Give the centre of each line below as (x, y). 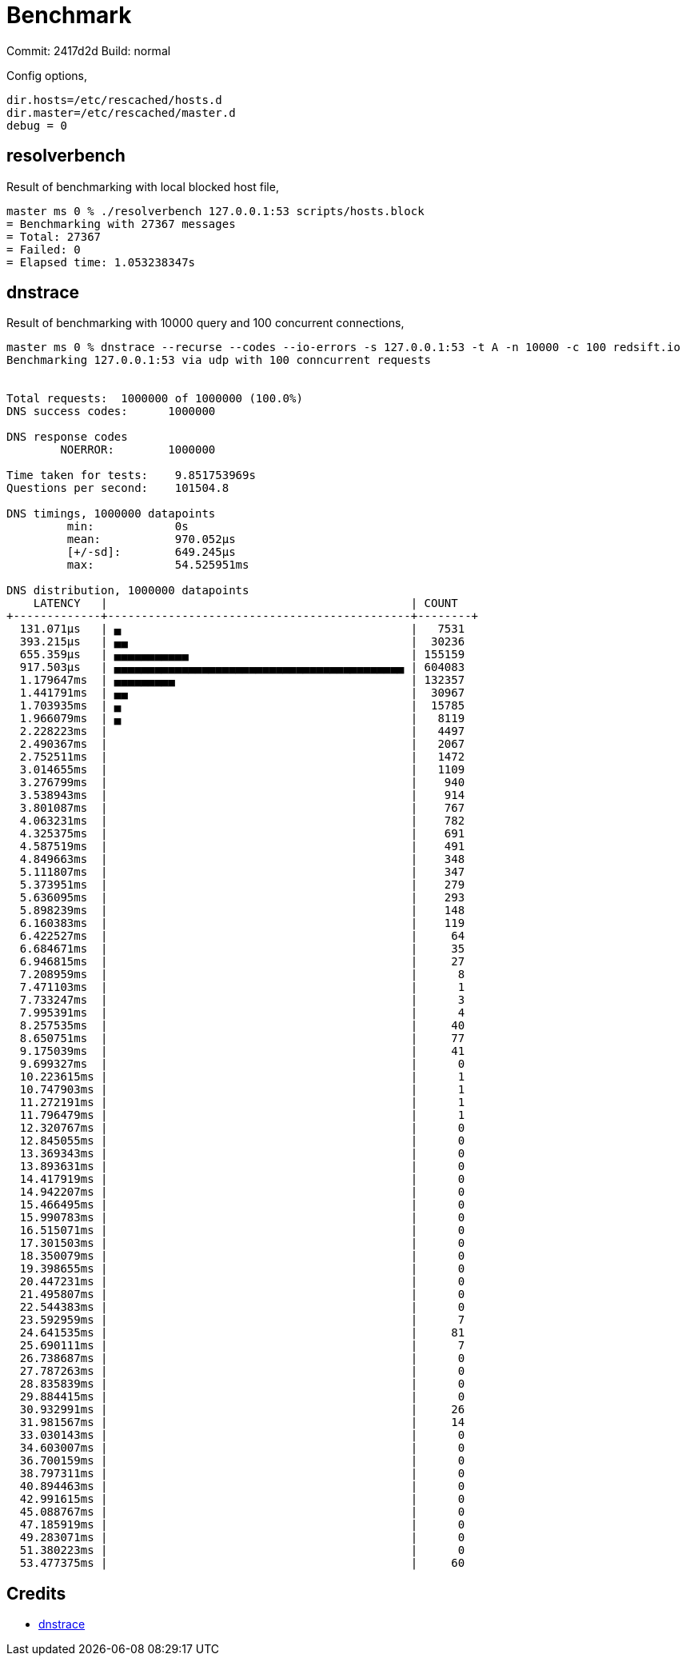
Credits (36, 1593)
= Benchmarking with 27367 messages (121, 224)
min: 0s (128, 527)
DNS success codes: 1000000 (111, 412)
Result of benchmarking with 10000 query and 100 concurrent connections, (205, 323)
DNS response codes (67, 437)
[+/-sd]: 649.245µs (151, 552)
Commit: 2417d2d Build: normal (89, 50)
